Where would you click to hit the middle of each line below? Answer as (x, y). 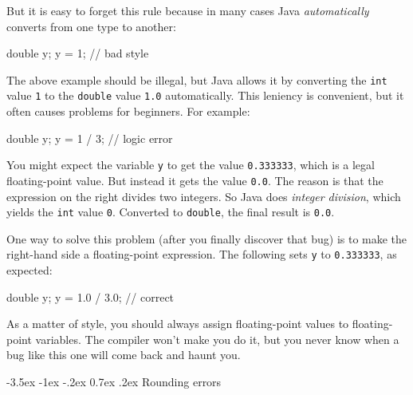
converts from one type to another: (91, 26)
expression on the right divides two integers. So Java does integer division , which (204, 196)
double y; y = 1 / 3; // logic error (90, 138)
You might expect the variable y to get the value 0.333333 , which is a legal (191, 165)
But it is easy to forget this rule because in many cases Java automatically (188, 10)
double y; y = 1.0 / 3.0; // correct (90, 296)
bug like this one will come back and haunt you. (124, 355)
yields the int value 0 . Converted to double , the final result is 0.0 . (171, 212)
